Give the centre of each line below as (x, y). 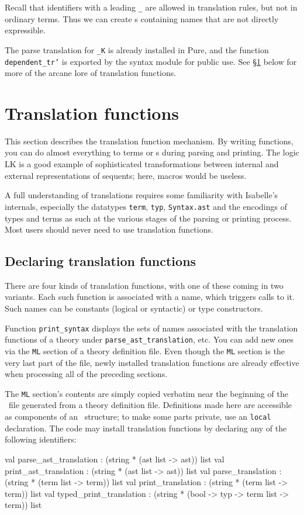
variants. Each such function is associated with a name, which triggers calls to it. (150, 297)
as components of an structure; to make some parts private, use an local (138, 417)
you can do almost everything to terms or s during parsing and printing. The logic (152, 152)
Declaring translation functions (101, 261)
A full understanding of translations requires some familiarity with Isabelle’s (141, 195)
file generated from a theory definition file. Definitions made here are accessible (150, 405)
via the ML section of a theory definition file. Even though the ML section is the (145, 350)
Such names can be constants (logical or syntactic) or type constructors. (134, 308)
